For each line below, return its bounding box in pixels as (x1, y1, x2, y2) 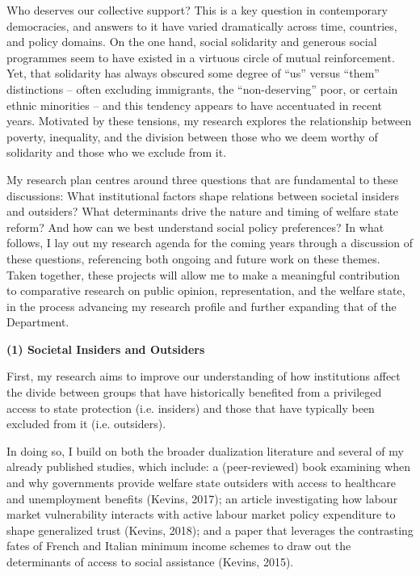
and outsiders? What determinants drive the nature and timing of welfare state (6, 203, 399, 220)
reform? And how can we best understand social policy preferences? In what (6, 218, 384, 235)
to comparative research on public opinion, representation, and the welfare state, (6, 282, 405, 299)
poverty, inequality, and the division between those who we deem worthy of (6, 128, 378, 145)
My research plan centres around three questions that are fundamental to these (6, 170, 398, 187)
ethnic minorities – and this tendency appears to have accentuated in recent (6, 96, 383, 113)
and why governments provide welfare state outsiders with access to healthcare (6, 474, 397, 491)
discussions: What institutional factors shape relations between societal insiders (6, 187, 399, 204)
